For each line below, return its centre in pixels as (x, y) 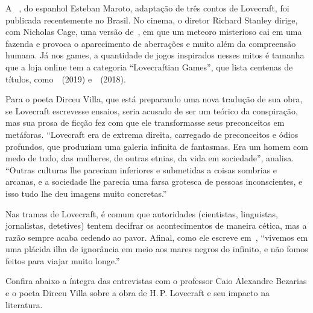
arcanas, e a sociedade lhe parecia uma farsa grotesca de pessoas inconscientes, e (154, 181)
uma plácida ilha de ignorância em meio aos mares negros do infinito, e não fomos (157, 249)
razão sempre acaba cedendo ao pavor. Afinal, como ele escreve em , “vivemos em (157, 237)
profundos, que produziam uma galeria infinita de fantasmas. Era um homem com (157, 146)
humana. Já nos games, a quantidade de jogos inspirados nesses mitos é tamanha (155, 55)
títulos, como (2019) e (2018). (66, 79)
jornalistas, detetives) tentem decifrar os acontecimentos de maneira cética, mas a (156, 225)
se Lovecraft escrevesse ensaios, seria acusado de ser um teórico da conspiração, (152, 110)
